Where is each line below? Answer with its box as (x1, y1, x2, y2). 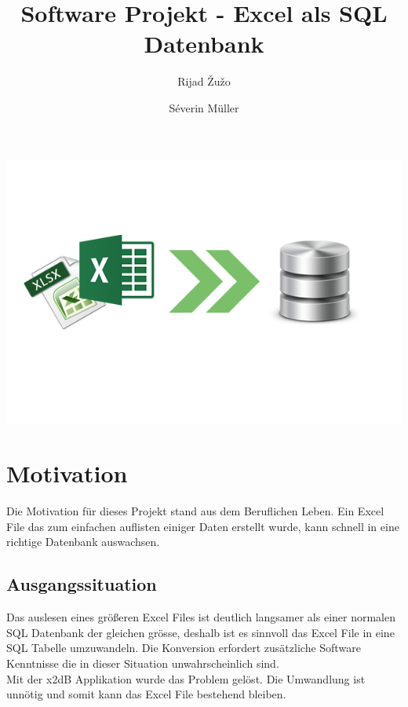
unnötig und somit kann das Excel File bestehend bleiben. (6, 686, 286, 702)
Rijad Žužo (177, 73, 231, 90)
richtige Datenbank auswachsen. (6, 533, 160, 550)
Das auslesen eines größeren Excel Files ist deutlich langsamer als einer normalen (6, 609, 396, 625)
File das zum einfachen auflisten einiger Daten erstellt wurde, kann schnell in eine (6, 518, 399, 534)
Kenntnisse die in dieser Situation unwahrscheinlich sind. (6, 654, 279, 671)
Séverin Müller (169, 99, 239, 115)
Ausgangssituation (6, 572, 157, 596)
